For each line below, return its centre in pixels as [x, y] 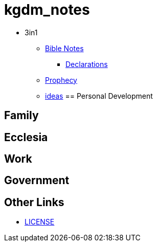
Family [21, 116]
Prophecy [61, 80]
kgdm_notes [47, 10]
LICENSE [40, 222]
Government [37, 181]
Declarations [87, 64]
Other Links [34, 202]
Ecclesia [26, 137]
